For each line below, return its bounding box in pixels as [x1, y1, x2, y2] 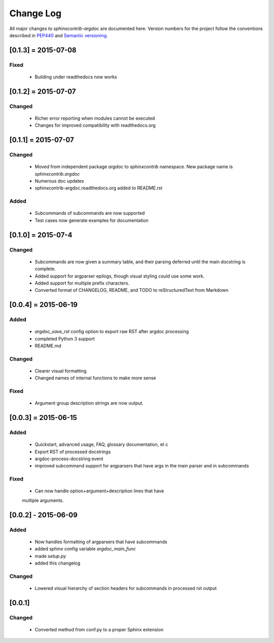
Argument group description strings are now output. [35, 400, 144, 406]
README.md [35, 343, 62, 349]
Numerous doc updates [35, 178, 84, 184]
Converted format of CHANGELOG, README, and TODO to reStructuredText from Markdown [35, 287, 228, 293]
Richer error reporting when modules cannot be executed [35, 115, 155, 121]
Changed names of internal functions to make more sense [35, 375, 156, 381]
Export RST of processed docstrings [35, 449, 111, 455]
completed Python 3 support [35, 336, 95, 342]
